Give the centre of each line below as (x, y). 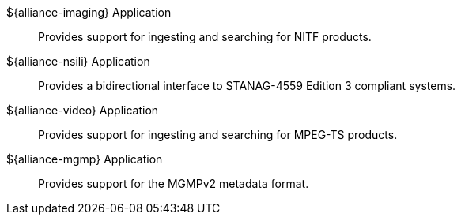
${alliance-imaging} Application (89, 12)
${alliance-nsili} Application (78, 61)
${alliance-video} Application (83, 110)
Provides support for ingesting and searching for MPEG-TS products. (218, 135)
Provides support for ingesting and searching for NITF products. (205, 37)
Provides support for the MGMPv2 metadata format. (174, 184)
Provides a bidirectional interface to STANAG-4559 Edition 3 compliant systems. (247, 86)
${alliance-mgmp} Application (85, 159)
